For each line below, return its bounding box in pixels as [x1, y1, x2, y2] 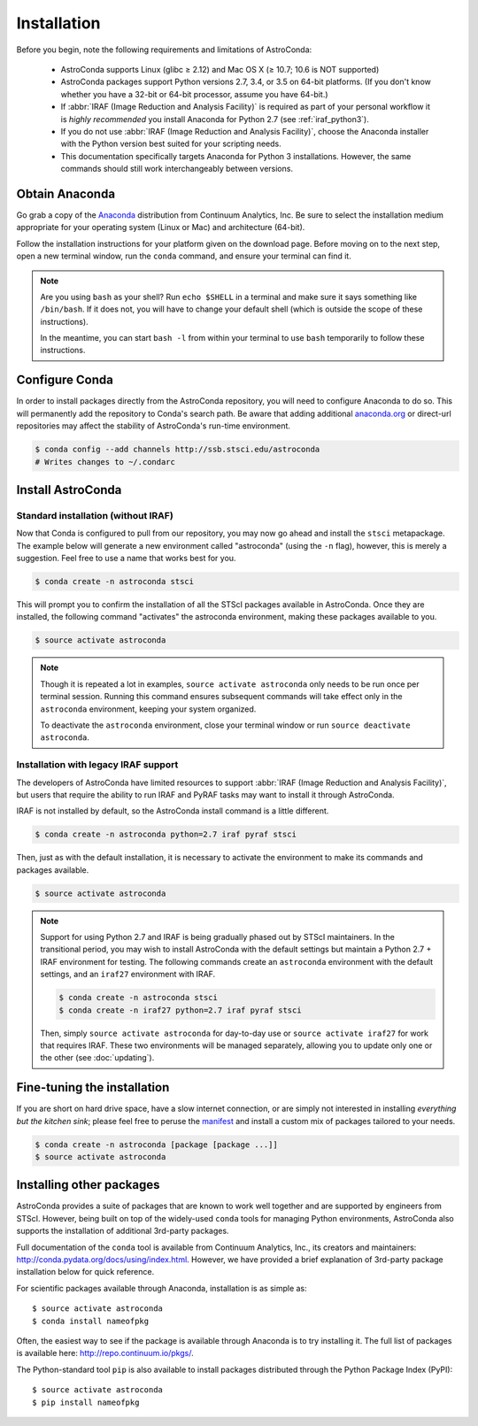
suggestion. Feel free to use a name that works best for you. [16, 553, 236, 564]
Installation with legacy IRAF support [16, 759, 179, 771]
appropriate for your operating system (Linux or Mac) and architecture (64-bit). [16, 222, 305, 233]
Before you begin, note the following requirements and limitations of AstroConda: [16, 44, 312, 55]
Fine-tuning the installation [16, 1080, 170, 1095]
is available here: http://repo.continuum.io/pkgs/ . [16, 1348, 194, 1359]
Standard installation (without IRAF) [16, 509, 174, 521]
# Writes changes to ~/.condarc [35, 457, 176, 466]
